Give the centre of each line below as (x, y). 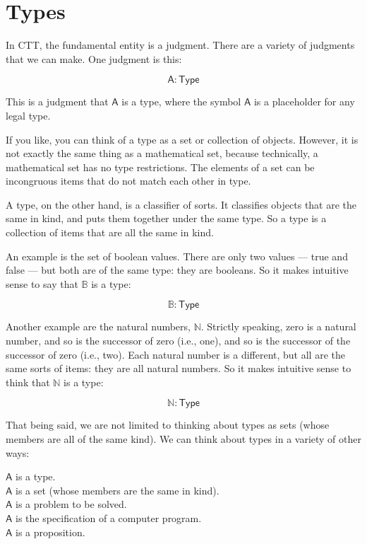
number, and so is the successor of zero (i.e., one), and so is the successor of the (178, 341)
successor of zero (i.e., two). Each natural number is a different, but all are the (175, 354)
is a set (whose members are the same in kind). (118, 490)
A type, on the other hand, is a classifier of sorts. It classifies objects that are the (181, 204)
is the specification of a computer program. (109, 517)
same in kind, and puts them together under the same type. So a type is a (166, 218)
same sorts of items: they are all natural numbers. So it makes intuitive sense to (179, 368)
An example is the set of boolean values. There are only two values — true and (177, 256)
